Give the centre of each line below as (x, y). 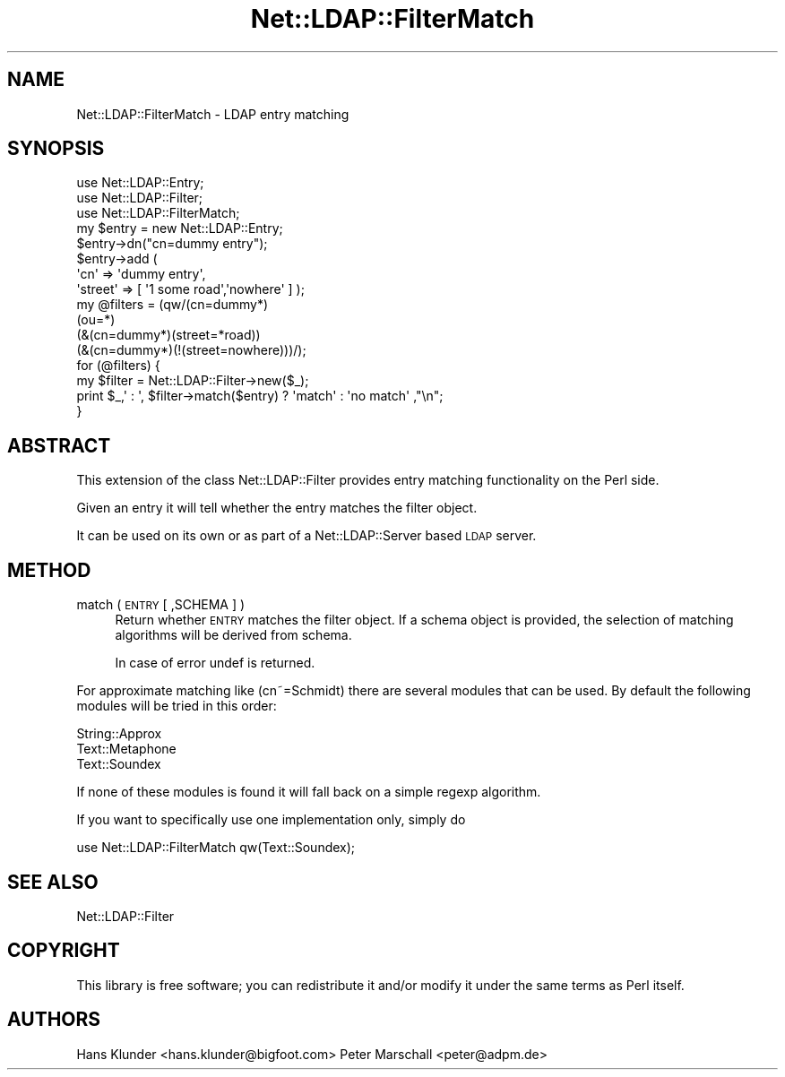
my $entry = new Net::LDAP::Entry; (180, 228)
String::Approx (119, 734)
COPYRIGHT (64, 951)
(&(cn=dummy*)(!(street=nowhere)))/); (191, 350)
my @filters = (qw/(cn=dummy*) (173, 305)
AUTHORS (54, 1020)
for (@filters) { (118, 366)
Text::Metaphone (126, 749)
